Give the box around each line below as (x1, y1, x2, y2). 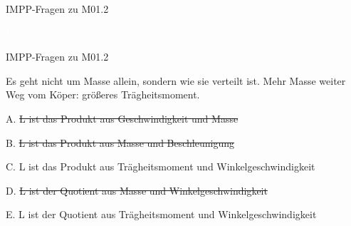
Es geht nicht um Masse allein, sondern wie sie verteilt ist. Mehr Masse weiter (6, 73, 346, 88)
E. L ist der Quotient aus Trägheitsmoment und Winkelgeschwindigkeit (6, 207, 317, 222)
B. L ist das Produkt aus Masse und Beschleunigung (6, 135, 234, 150)
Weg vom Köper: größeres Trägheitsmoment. (6, 87, 200, 102)
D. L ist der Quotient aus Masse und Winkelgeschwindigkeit (6, 183, 268, 197)
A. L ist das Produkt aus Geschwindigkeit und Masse (6, 111, 239, 125)
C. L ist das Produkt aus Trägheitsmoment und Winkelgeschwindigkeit (6, 159, 315, 174)
